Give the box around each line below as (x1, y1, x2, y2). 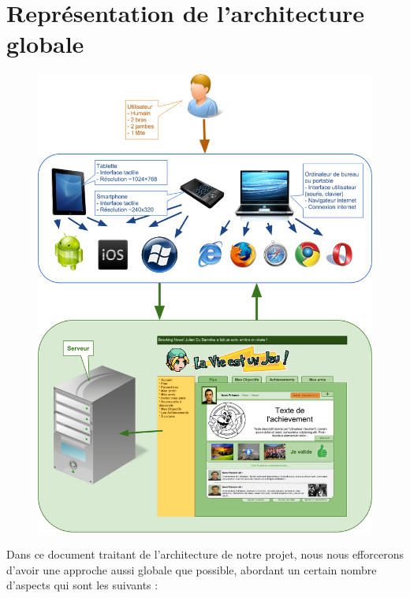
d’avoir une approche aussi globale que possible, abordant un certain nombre (6, 561, 377, 578)
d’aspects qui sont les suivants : (6, 577, 158, 593)
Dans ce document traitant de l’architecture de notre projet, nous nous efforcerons (6, 546, 404, 563)
